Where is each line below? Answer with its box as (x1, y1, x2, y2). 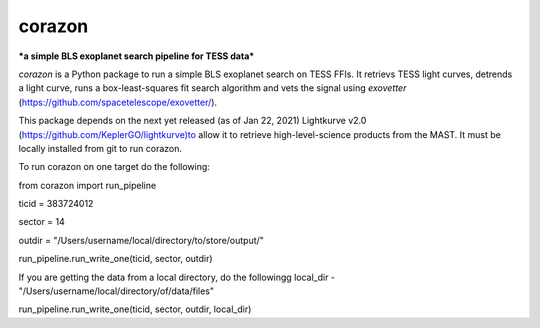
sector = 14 (18, 216, 65, 228)
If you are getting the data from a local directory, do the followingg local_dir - (18, 271, 335, 283)
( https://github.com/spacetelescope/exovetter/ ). (18, 96, 218, 108)
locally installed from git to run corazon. (18, 142, 183, 154)
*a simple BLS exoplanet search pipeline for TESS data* (18, 50, 255, 62)
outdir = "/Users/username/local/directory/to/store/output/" (18, 234, 265, 246)
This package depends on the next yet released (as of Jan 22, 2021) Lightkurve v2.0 (18, 115, 367, 127)
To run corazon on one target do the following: (18, 161, 210, 173)
